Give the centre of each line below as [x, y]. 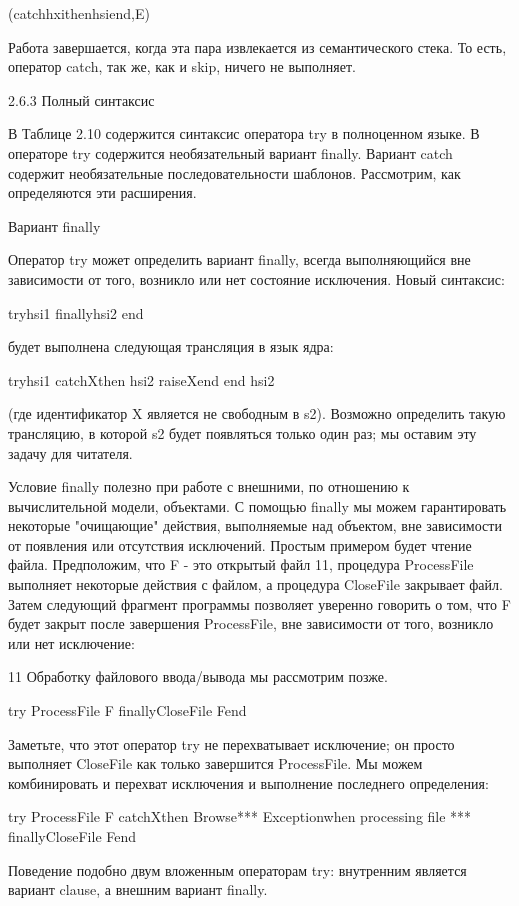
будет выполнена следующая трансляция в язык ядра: [171, 346]
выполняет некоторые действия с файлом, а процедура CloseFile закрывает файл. [255, 584]
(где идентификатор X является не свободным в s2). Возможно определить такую [257, 413]
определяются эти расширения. [102, 192]
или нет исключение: [71, 642]
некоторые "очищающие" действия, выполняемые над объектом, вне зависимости [255, 525]
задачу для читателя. [70, 452]
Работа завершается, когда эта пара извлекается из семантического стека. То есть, [257, 46]
